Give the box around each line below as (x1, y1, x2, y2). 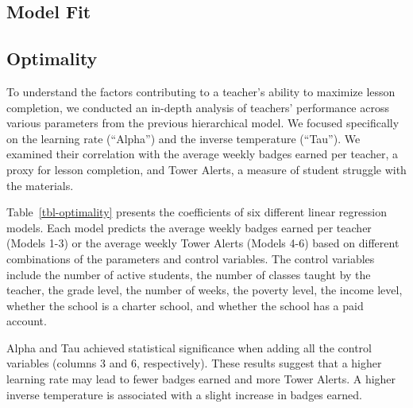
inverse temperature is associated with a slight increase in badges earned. (6, 386, 362, 402)
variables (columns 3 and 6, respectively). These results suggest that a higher (6, 355, 382, 371)
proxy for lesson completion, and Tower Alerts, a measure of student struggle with (6, 161, 407, 177)
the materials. (6, 177, 74, 193)
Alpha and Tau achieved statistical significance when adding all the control (6, 339, 372, 356)
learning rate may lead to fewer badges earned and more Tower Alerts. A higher (6, 371, 396, 387)
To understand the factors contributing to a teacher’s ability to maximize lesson (6, 83, 396, 99)
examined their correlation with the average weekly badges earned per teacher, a (6, 146, 399, 162)
